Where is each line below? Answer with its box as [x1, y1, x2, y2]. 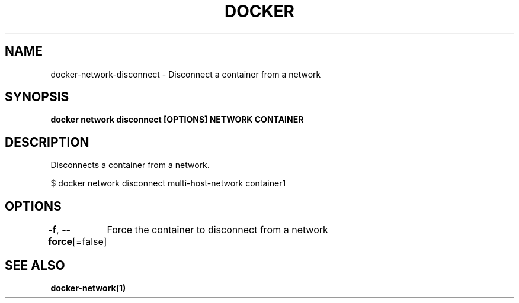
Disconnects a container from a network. [50, 160, 210, 170]
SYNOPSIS [5, 89, 69, 105]
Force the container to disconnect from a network [107, 224, 328, 236]
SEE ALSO [5, 257, 65, 273]
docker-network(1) [50, 282, 126, 293]
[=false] [72, 236, 107, 248]
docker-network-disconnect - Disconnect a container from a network [50, 69, 321, 79]
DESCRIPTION [5, 134, 89, 150]
